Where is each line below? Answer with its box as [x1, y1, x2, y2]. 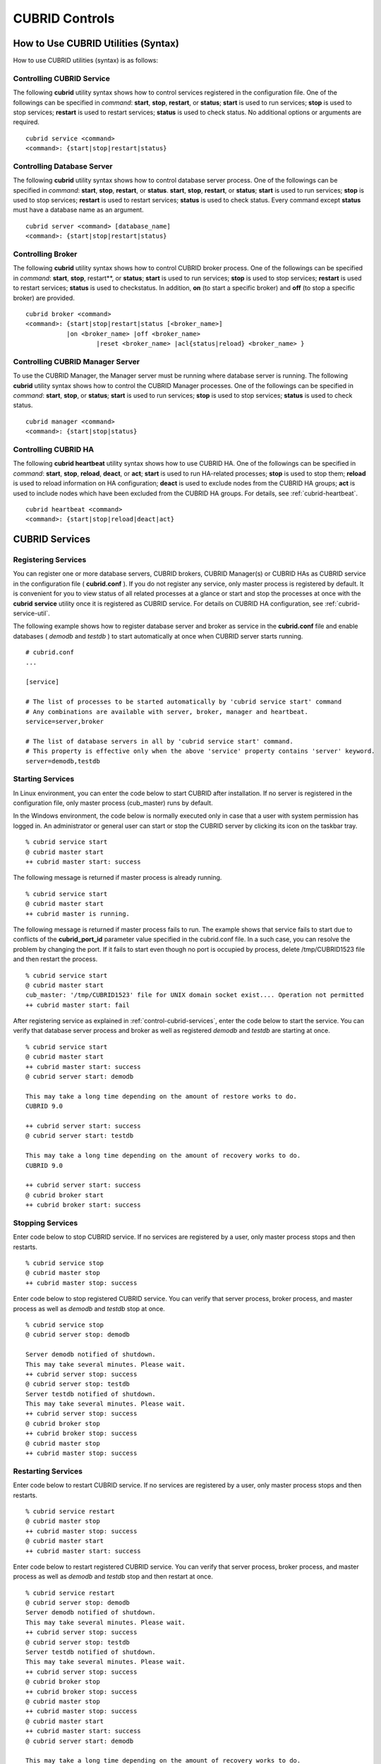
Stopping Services [13, 1218, 78, 1228]
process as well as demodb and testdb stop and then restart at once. [13, 1572, 213, 1581]
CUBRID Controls [13, 11, 115, 26]
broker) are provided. [13, 294, 75, 302]
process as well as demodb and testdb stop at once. [13, 1304, 165, 1312]
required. [13, 118, 40, 126]
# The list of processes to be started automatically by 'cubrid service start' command [25, 698, 342, 706]
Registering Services [13, 555, 87, 564]
